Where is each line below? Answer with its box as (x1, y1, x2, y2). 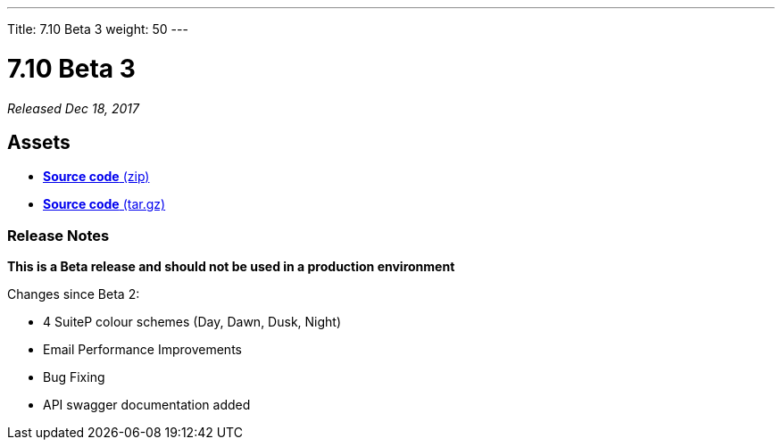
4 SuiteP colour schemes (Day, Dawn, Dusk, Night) (43, 314, 342, 330)
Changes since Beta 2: (7, 286, 140, 302)
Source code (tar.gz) (43, 196, 166, 212)
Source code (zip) (43, 169, 150, 185)
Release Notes (7, 226, 110, 244)
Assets (7, 130, 71, 153)
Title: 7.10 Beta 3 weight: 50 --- (7, 21, 188, 37)
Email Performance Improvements (43, 342, 242, 358)
